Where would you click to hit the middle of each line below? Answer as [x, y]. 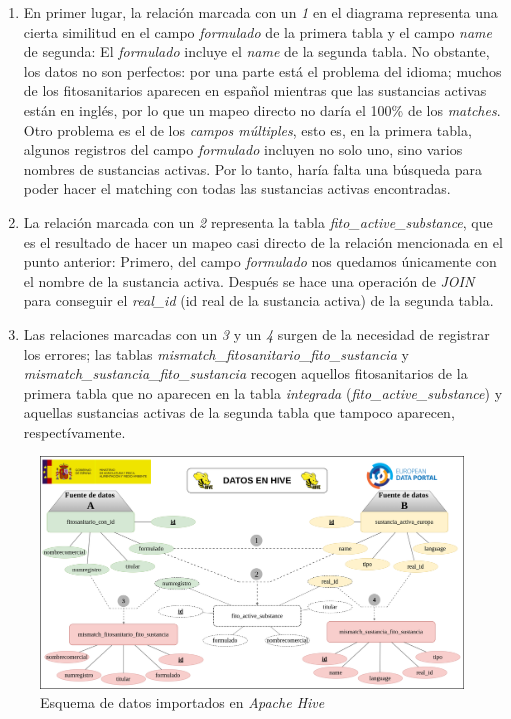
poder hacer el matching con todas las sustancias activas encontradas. [237, 188]
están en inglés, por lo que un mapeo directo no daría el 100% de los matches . [262, 109]
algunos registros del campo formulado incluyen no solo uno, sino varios [243, 149]
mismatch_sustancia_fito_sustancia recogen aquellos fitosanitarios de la [245, 373]
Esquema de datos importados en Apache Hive [182, 702]
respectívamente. [74, 431]
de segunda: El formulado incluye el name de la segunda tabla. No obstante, [256, 51]
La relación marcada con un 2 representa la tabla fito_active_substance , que [258, 221]
